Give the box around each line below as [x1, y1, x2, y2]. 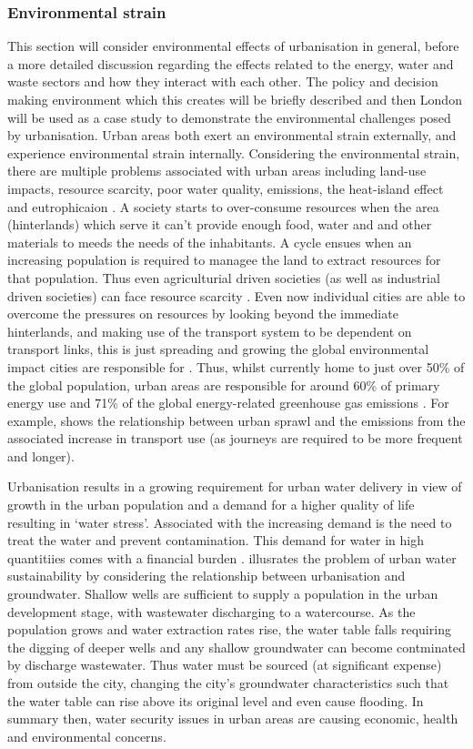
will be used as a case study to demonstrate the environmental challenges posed [7, 107, 451, 127]
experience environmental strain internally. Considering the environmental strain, [7, 143, 460, 162]
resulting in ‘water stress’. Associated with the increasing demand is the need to [7, 512, 452, 531]
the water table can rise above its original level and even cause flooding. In [7, 691, 424, 710]
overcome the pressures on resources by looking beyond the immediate [7, 304, 398, 323]
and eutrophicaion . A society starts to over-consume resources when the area [7, 197, 439, 216]
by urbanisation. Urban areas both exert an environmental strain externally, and [7, 126, 457, 145]
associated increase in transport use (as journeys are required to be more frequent [7, 429, 463, 448]
